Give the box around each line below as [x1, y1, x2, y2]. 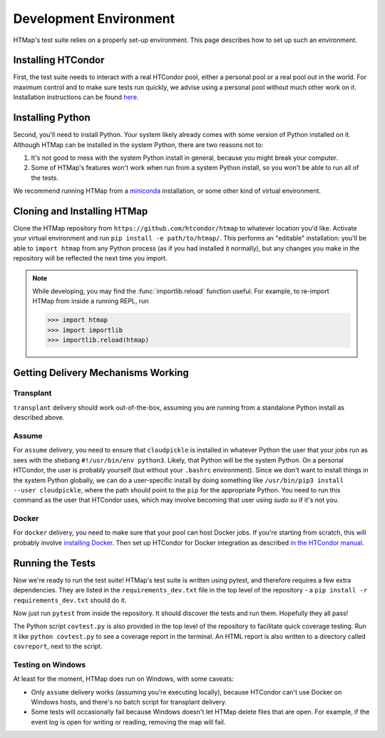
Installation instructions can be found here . [13, 93, 139, 101]
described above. [13, 413, 65, 422]
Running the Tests [13, 557, 96, 569]
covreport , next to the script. [13, 642, 103, 651]
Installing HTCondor [13, 54, 105, 66]
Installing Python [13, 111, 91, 124]
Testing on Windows [13, 659, 86, 669]
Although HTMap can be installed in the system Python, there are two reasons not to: [13, 140, 264, 149]
